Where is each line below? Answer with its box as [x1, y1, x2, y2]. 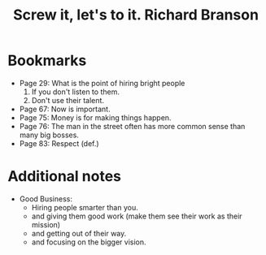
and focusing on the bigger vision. [31, 237, 147, 247]
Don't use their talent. [31, 95, 105, 105]
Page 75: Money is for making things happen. [19, 112, 172, 123]
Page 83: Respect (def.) [19, 138, 99, 148]
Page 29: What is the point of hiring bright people [19, 78, 185, 88]
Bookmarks [7, 51, 87, 70]
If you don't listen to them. [31, 87, 120, 97]
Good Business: [19, 193, 73, 204]
